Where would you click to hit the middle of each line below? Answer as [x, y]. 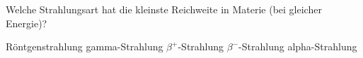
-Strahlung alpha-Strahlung [298, 46]
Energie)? [27, 23]
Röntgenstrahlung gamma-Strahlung [85, 46]
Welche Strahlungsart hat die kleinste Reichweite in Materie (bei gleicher [164, 9]
